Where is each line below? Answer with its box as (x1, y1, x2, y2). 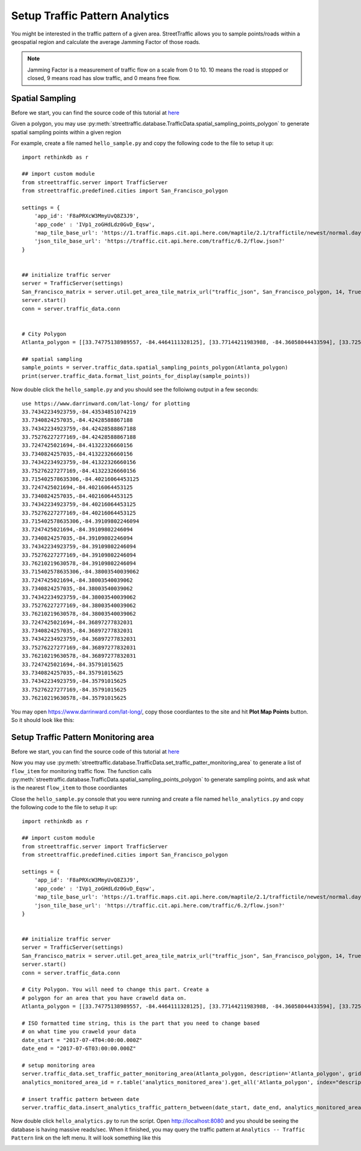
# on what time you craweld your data (22, 1028, 137, 1035)
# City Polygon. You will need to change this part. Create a (22, 986, 209, 993)
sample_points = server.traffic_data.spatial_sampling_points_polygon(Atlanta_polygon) (22, 364, 289, 371)
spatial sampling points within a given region (11, 128, 122, 135)
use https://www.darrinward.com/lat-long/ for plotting (22, 400, 190, 407)
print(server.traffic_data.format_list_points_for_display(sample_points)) (22, 372, 250, 379)
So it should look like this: (11, 716, 75, 723)
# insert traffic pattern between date (22, 1096, 140, 1102)
